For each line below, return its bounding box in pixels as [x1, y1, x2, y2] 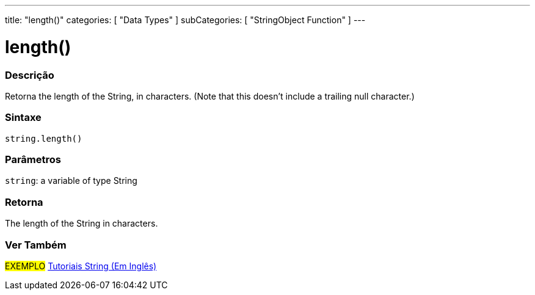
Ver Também [5, 238, 67, 251]
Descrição [5, 68, 54, 81]
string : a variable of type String [5, 175, 137, 186]
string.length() [5, 133, 82, 144]
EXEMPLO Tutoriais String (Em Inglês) [5, 260, 157, 271]
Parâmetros [5, 153, 61, 166]
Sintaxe [5, 111, 42, 124]
